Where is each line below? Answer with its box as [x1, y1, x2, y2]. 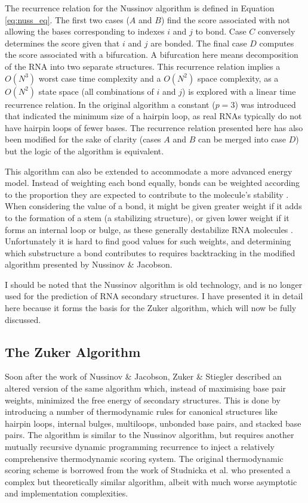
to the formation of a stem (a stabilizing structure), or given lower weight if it [5, 211, 289, 223]
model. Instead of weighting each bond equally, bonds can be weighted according [5, 176, 300, 189]
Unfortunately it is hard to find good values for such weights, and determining [5, 235, 291, 247]
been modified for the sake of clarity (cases [5, 133, 161, 145]
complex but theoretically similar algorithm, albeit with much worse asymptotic [5, 475, 297, 488]
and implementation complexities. [5, 487, 128, 499]
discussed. [5, 313, 41, 325]
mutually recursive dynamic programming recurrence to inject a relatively [5, 440, 275, 453]
